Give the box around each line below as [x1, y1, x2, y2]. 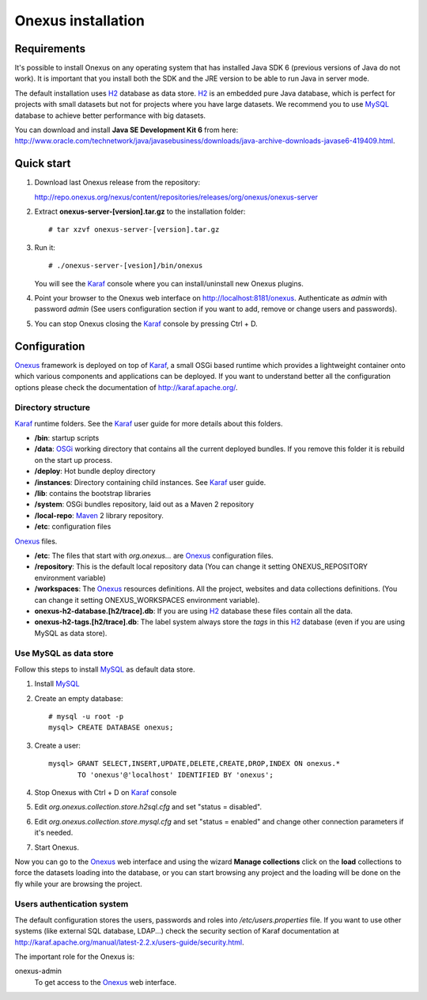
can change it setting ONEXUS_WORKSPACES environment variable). [34, 595, 260, 604]
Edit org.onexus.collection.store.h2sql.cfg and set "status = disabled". [34, 802, 263, 812]
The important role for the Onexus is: [14, 952, 134, 961]
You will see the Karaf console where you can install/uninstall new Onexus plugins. [34, 278, 304, 288]
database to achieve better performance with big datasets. [14, 111, 206, 120]
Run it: [34, 242, 55, 252]
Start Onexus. [34, 843, 79, 852]
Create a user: [34, 741, 81, 750]
